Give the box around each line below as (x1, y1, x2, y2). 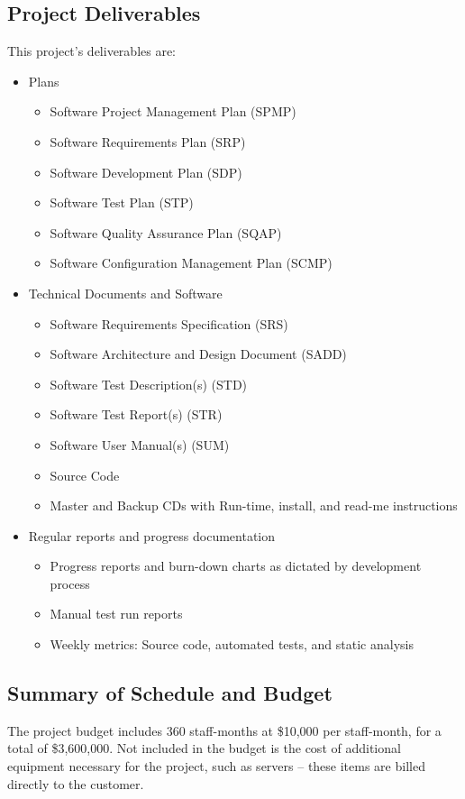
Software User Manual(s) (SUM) (50, 435, 230, 454)
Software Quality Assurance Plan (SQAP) (50, 223, 282, 242)
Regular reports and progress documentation (28, 526, 276, 545)
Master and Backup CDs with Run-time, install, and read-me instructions (50, 496, 458, 515)
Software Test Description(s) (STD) (50, 374, 248, 393)
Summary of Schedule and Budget (7, 679, 333, 707)
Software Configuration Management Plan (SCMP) (50, 253, 333, 272)
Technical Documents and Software (28, 283, 223, 302)
